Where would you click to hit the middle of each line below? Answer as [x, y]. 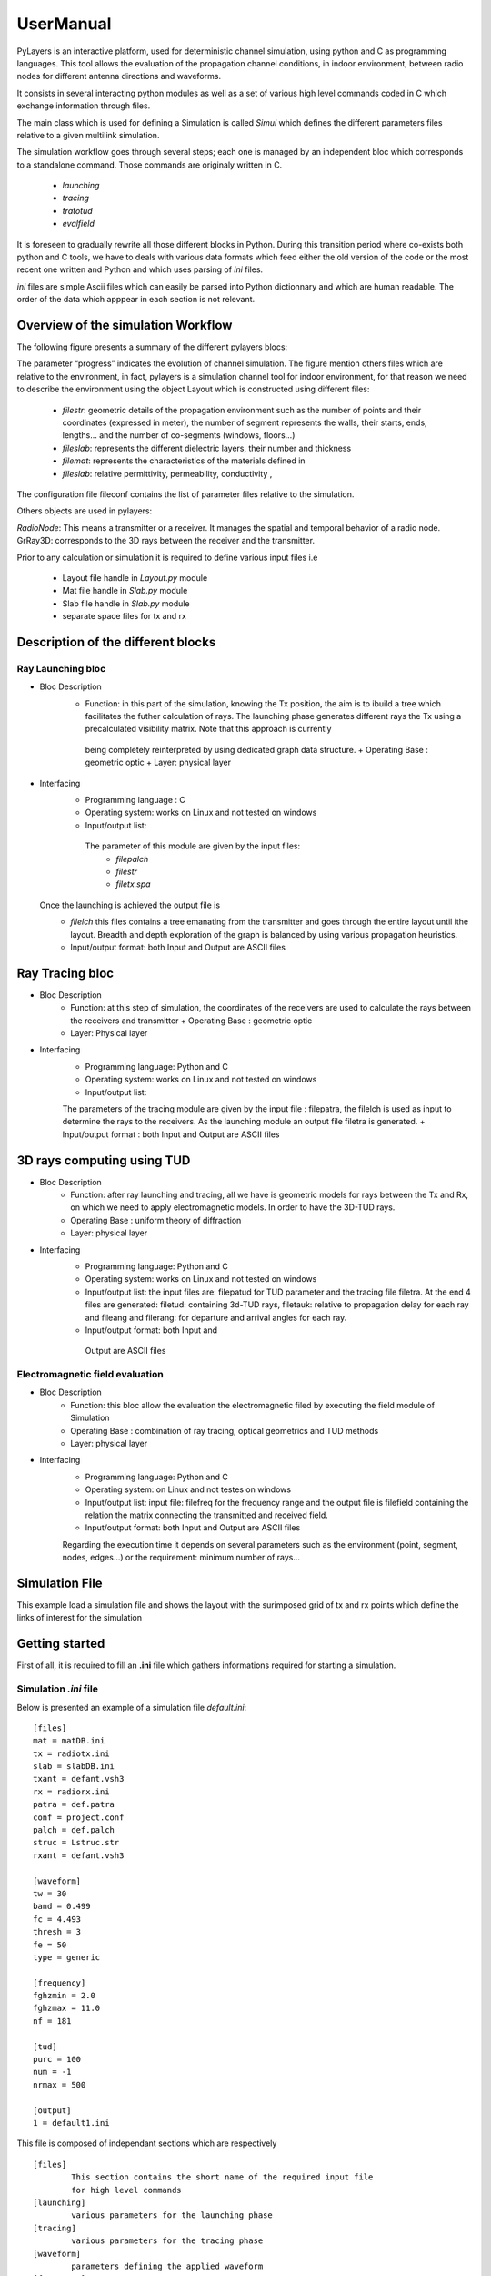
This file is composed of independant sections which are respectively [147, 2143]
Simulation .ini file [58, 1689]
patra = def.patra [74, 1804]
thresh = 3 [57, 1932]
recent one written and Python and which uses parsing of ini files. [140, 269]
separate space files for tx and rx [124, 616]
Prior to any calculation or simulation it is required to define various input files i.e [167, 557]
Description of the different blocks [116, 642]
